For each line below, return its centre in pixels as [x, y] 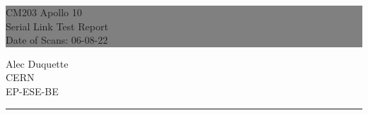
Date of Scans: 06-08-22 [57, 40]
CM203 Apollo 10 [44, 12]
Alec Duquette [37, 63]
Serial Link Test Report [57, 26]
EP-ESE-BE [32, 91]
